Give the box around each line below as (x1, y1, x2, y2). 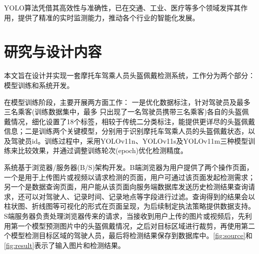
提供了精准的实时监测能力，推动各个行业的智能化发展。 (17, 12, 199, 22)
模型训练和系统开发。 (4, 80, 74, 90)
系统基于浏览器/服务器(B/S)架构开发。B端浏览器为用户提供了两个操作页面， (4, 162, 254, 172)
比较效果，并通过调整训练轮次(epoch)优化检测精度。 (17, 145, 188, 156)
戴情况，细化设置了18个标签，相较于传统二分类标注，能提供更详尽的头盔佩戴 (4, 116, 255, 126)
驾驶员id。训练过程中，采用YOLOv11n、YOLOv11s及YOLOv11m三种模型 (10, 135, 248, 146)
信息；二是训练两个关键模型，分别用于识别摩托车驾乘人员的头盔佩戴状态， (4, 126, 248, 136)
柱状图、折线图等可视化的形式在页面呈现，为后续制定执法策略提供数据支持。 (4, 201, 255, 211)
